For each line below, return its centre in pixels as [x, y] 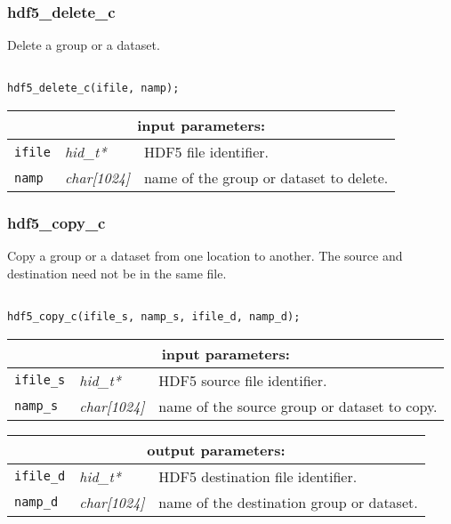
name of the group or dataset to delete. [266, 178]
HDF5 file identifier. [206, 152]
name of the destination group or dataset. [288, 502]
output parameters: [216, 449]
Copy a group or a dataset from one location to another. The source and [205, 256]
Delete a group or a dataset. [84, 45]
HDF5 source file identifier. [243, 380]
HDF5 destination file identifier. [258, 476]
